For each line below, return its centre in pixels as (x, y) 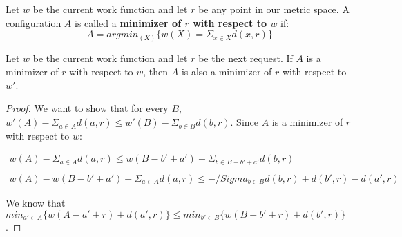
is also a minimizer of (227, 72)
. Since (245, 122)
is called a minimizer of (128, 22)
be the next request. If (246, 58)
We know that (36, 203)
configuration (33, 22)
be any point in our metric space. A (274, 9)
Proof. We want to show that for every (87, 108)
